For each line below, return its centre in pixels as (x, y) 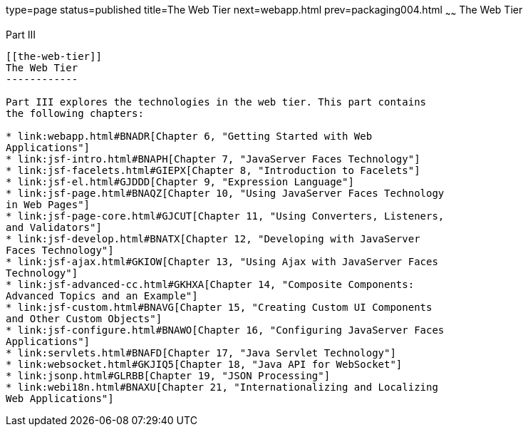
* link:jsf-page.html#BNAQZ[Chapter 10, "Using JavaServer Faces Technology (225, 193)
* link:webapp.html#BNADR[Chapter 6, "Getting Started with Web (189, 136)
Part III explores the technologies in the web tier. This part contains (216, 102)
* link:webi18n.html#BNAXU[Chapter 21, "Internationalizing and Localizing (222, 387)
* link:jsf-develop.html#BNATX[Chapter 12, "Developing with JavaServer (213, 238)
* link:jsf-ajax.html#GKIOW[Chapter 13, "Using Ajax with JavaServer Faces (222, 261)
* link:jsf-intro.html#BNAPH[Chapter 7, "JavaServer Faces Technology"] (213, 159)
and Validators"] (54, 227)
